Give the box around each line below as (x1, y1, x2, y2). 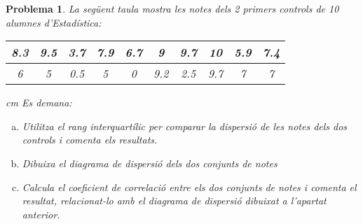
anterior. (22, 206, 60, 221)
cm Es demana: (6, 95, 72, 110)
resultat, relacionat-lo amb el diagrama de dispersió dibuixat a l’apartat (22, 193, 327, 208)
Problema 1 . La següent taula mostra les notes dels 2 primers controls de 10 (6, 1, 339, 15)
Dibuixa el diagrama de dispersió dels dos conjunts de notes (22, 155, 278, 170)
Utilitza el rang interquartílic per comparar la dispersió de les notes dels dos (22, 118, 348, 133)
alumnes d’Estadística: (6, 15, 102, 29)
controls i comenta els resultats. (22, 132, 158, 147)
